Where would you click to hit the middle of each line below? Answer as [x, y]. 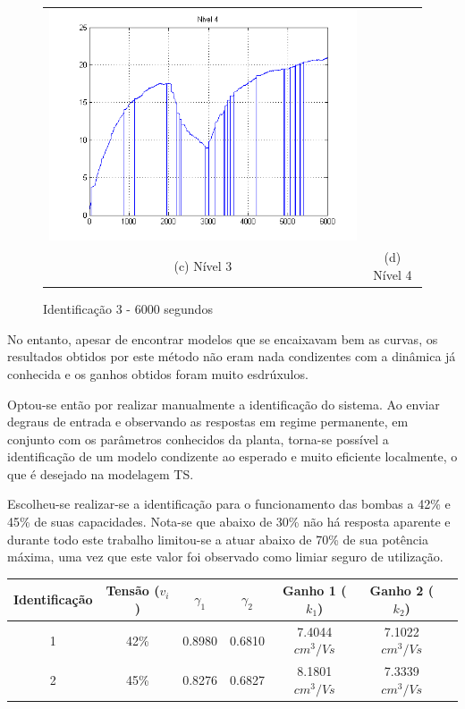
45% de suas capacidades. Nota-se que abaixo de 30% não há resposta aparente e [229, 522]
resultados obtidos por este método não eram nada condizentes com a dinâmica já [232, 356]
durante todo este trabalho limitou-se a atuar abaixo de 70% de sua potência [218, 539]
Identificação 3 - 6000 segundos [128, 309]
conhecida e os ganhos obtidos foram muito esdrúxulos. [158, 373]
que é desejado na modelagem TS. [101, 473]
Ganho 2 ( [402, 591]
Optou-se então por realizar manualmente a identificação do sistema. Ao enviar [224, 404]
